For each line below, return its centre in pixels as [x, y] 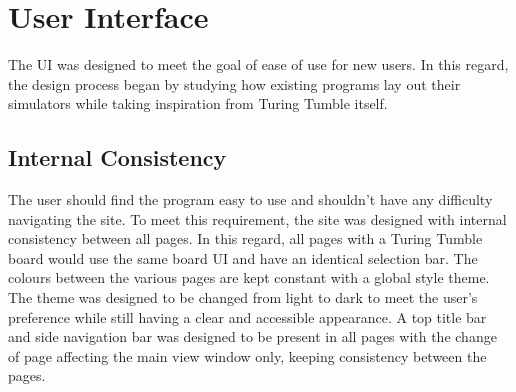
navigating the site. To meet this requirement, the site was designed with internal [257, 218]
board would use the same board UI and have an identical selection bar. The [243, 257]
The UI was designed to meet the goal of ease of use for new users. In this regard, [258, 64]
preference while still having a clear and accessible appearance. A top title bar [247, 316]
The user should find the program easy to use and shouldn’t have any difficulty [250, 199]
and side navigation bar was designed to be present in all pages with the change [252, 336]
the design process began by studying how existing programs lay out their [234, 83]
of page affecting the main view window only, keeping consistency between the [247, 355]
